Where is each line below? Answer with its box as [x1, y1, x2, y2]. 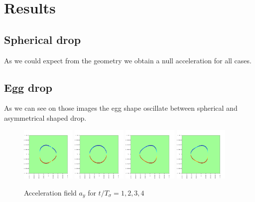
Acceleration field [24, 187, 77, 198]
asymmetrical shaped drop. [4, 112, 87, 123]
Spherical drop [4, 31, 81, 47]
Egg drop [4, 79, 52, 95]
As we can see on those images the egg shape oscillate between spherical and [4, 103, 238, 113]
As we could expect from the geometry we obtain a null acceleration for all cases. [4, 55, 252, 65]
